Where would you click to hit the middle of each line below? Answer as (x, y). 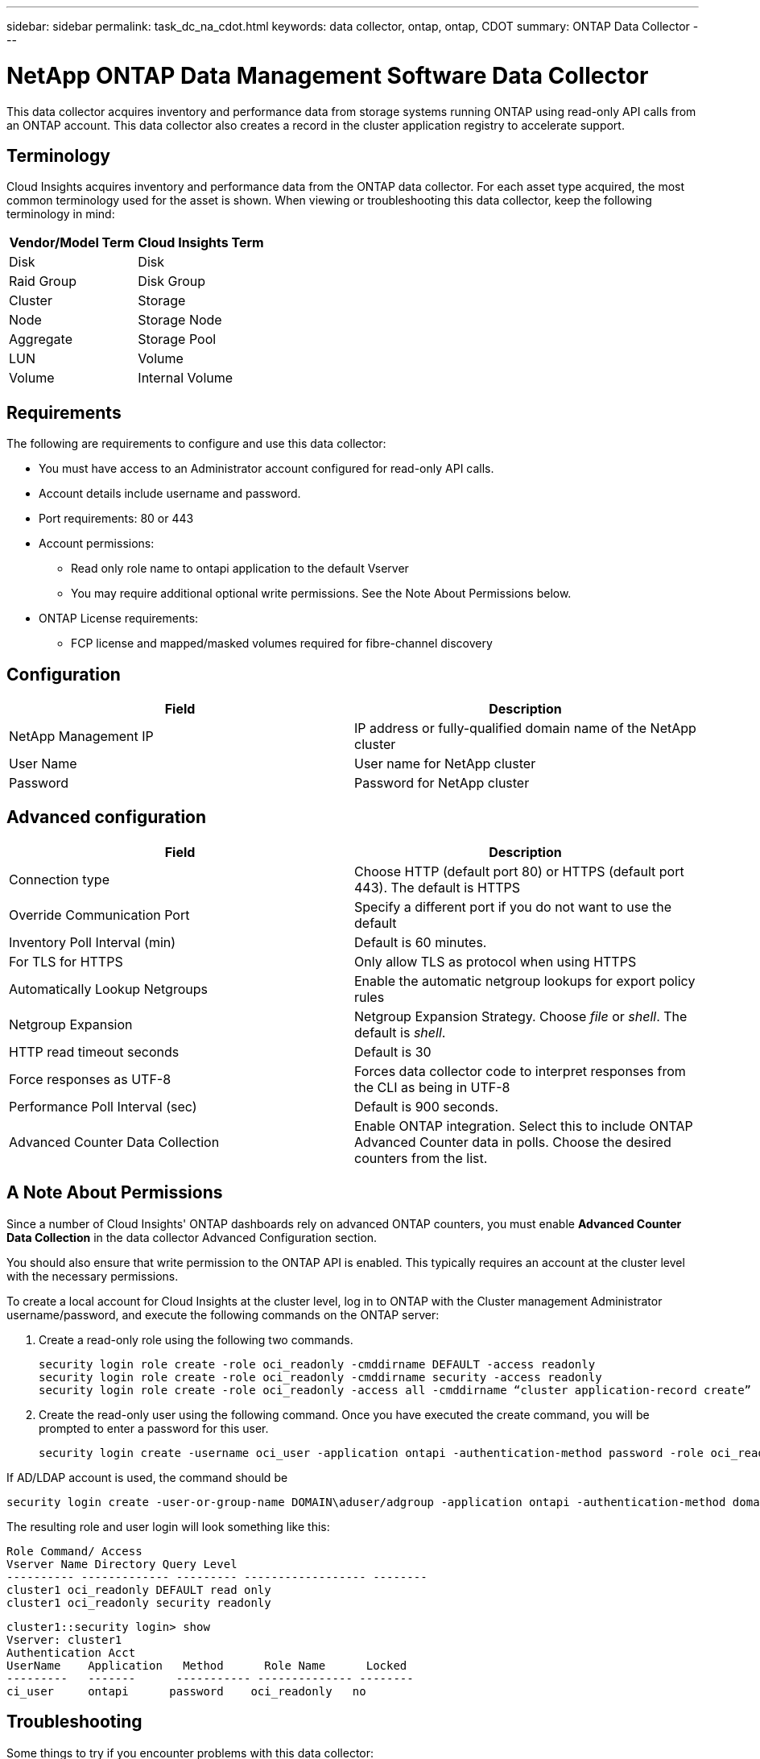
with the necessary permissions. (93, 1276)
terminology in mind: (61, 214)
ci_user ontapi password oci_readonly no (186, 1691)
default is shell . (400, 1032)
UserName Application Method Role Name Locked (207, 1665)
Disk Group (172, 281)
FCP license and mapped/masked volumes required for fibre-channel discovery (282, 644)
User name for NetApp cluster (445, 764)
